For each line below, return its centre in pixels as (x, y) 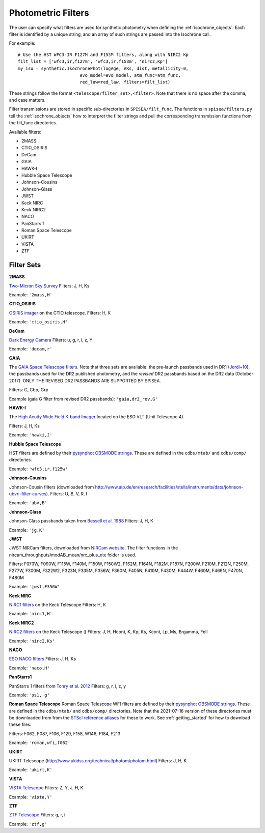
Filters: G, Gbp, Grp (29, 390)
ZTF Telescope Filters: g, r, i (37, 815)
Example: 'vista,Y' (31, 797)
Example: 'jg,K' (27, 530)
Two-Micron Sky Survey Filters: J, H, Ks (49, 286)
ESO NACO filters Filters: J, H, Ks (42, 659)
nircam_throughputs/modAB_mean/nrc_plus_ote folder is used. (73, 555)
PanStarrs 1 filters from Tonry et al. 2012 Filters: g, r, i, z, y (67, 686)
